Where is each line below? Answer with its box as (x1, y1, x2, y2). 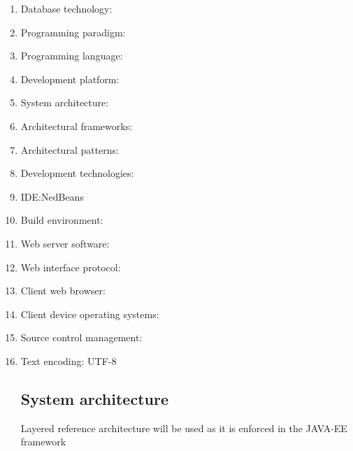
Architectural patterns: (20, 142, 120, 157)
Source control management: (20, 330, 143, 345)
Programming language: (20, 48, 123, 63)
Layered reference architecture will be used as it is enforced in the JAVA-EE (20, 420, 347, 435)
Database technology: (20, 1, 113, 15)
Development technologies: (20, 166, 134, 180)
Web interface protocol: (20, 259, 121, 274)
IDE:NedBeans (20, 189, 84, 203)
